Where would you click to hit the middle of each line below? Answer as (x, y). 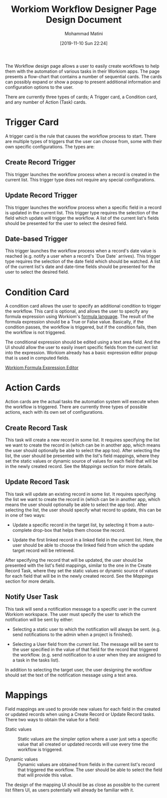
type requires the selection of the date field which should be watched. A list (83, 261)
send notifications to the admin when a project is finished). (73, 635)
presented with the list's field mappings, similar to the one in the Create (79, 565)
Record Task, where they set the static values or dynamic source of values (82, 570)
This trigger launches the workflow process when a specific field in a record (83, 207)
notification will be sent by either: (39, 620)
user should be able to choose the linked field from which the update (83, 545)
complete (22, 530)
